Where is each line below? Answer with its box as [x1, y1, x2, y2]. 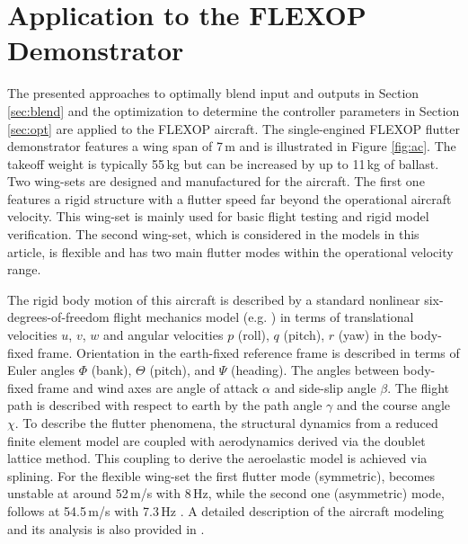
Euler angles [7, 361, 75, 379]
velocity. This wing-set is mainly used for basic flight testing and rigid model [7, 207, 429, 226]
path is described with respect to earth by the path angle [7, 396, 322, 415]
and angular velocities [102, 326, 224, 344]
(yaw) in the [338, 326, 406, 344]
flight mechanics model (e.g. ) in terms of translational [113, 308, 414, 326]
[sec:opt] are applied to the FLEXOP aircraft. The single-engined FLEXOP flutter [7, 119, 460, 138]
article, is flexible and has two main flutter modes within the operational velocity [7, 242, 454, 261]
